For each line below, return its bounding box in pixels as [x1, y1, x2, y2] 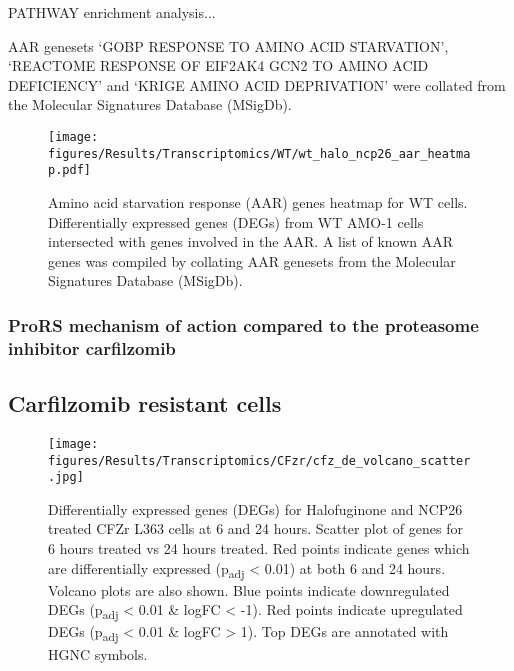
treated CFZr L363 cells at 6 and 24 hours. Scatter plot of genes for [48, 518, 463, 539]
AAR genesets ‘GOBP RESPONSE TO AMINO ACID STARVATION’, [8, 35, 449, 56]
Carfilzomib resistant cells [8, 388, 282, 419]
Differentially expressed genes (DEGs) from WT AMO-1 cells [48, 211, 424, 232]
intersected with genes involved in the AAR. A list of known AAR [48, 231, 454, 252]
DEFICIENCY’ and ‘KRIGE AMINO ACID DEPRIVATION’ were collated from [8, 74, 506, 95]
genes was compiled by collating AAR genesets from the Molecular [48, 250, 456, 271]
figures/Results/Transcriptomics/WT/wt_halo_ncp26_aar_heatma [48, 146, 471, 161]
